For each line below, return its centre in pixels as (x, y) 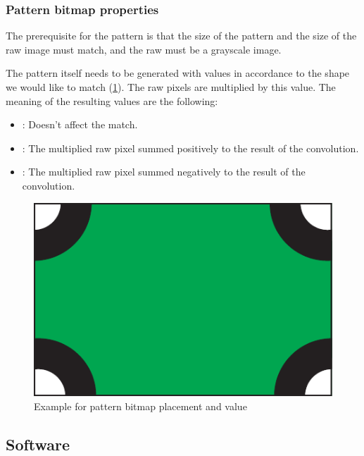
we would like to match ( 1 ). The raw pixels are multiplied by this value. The (171, 87)
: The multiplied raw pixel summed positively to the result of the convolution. (190, 148)
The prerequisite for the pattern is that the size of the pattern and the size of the (181, 36)
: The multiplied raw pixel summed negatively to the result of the (164, 172)
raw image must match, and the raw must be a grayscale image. (144, 49)
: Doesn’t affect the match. (80, 124)
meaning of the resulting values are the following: (112, 100)
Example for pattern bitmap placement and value (140, 406)
